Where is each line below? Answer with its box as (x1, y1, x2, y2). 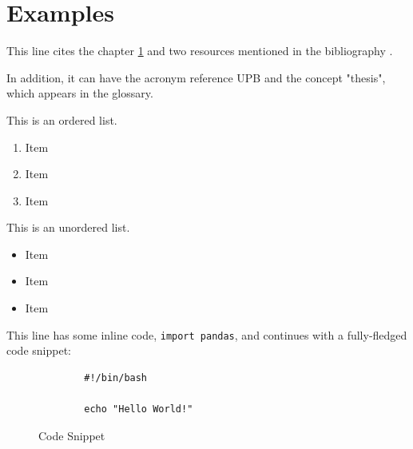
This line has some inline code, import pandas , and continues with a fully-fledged (6, 326, 407, 343)
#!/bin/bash (84, 372, 148, 383)
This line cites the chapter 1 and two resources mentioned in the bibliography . (6, 42, 393, 59)
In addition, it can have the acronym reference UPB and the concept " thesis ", (6, 69, 386, 85)
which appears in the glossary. (6, 85, 153, 101)
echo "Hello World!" (84, 403, 193, 415)
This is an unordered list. (6, 219, 130, 236)
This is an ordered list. (6, 111, 117, 128)
